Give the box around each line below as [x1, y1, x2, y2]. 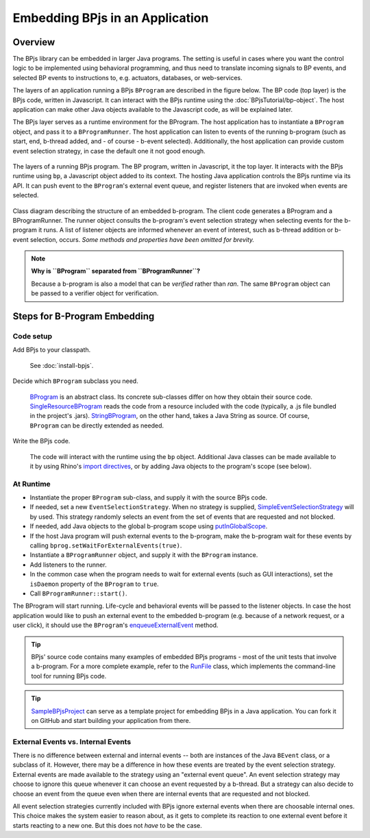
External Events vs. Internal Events [12, 737, 132, 746]
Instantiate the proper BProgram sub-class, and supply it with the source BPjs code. [29, 493, 267, 502]
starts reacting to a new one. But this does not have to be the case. [12, 821, 202, 829]
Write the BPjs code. [12, 437, 71, 445]
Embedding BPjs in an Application [12, 10, 209, 25]
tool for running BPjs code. [31, 671, 107, 680]
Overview [12, 36, 56, 48]
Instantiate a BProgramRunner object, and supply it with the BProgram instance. [29, 551, 258, 559]
